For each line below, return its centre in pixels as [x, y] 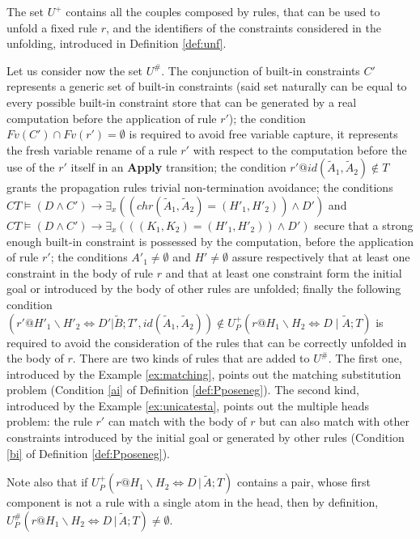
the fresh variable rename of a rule [92, 149]
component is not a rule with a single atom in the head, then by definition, [193, 502]
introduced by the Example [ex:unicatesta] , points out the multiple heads [188, 405]
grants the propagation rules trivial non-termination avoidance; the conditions [200, 187]
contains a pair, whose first [304, 482]
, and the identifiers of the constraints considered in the [244, 27]
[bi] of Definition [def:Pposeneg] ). [88, 453]
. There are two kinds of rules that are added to [191, 358]
